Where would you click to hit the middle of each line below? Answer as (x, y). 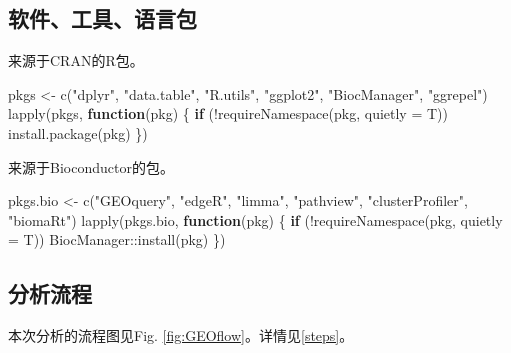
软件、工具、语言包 (102, 18)
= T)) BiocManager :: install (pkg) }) (117, 239)
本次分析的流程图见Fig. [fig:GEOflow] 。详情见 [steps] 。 (181, 335)
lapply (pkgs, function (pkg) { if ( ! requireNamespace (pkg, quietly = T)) (228, 113)
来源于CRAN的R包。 (76, 60)
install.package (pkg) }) (78, 132)
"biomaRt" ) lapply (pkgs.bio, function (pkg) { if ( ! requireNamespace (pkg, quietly (255, 219)
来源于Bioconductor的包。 (91, 166)
